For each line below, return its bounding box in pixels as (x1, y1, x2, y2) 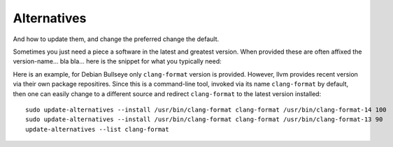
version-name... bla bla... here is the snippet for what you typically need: (13, 57, 222, 65)
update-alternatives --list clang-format (25, 125, 169, 133)
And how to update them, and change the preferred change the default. (13, 35, 220, 43)
